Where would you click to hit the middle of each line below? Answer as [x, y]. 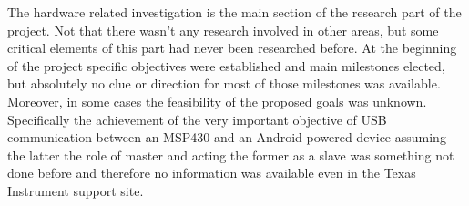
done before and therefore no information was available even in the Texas [212, 173]
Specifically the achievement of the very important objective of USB [197, 119]
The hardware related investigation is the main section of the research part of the [234, 12]
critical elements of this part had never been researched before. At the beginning [232, 48]
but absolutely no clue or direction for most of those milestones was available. [224, 83]
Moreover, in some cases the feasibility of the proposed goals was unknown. [217, 101]
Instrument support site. [76, 190]
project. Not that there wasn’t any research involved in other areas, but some [223, 30]
